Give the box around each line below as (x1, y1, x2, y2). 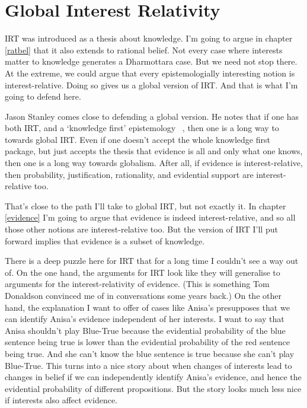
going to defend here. (5, 90, 81, 103)
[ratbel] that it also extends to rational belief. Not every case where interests (5, 43, 283, 56)
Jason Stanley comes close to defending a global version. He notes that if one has (5, 110, 299, 122)
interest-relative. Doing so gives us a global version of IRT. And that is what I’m (5, 78, 298, 91)
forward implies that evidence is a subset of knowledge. (5, 234, 205, 247)
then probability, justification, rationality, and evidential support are (5, 168, 254, 180)
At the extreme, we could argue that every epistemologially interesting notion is (5, 66, 295, 79)
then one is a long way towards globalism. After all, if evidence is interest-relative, (5, 157, 303, 169)
